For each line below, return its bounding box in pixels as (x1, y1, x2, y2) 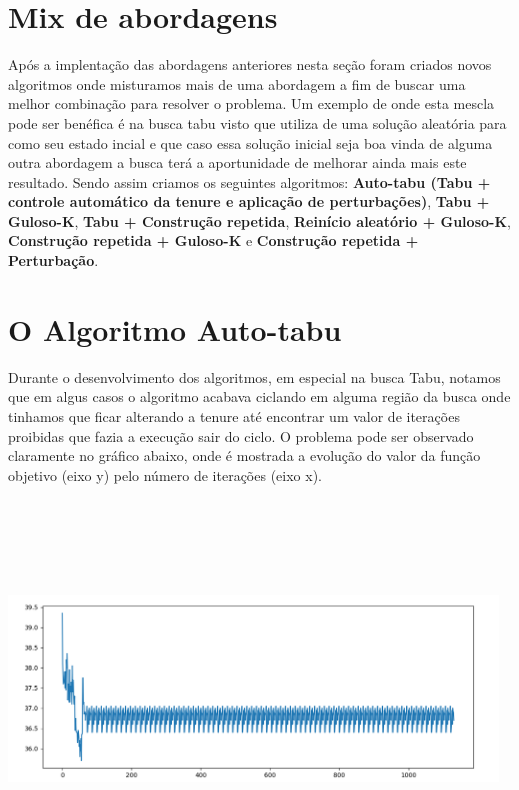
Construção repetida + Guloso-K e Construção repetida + (8, 230, 419, 251)
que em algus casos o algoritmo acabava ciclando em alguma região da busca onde (8, 386, 511, 407)
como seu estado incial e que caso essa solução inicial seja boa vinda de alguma (8, 132, 493, 153)
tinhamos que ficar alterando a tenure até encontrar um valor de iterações (8, 405, 460, 426)
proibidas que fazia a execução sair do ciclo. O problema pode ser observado (8, 425, 474, 446)
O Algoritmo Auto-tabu (8, 308, 342, 349)
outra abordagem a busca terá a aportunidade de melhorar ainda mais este (8, 152, 467, 173)
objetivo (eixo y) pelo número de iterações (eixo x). (8, 464, 322, 485)
